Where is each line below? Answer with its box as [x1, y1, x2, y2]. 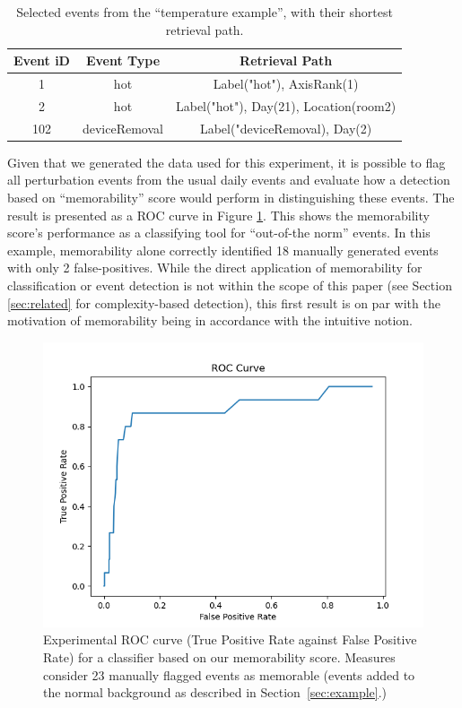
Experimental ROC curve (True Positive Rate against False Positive [43, 630, 417, 649]
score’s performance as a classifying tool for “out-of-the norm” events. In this [7, 223, 431, 242]
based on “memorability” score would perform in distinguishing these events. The [7, 188, 455, 206]
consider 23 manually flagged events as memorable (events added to [43, 665, 415, 684]
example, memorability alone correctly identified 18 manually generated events [7, 240, 439, 259]
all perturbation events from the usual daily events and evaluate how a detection [7, 170, 450, 189]
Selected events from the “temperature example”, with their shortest [16, 3, 393, 21]
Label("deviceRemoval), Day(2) [199, 118, 372, 137]
